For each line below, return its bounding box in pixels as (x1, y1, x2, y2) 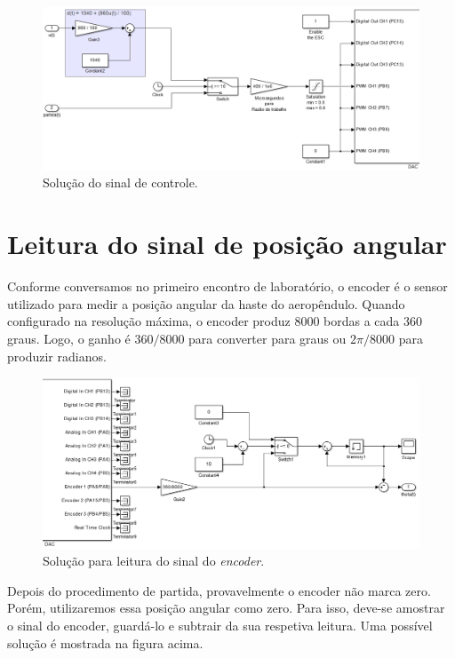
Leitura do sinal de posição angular (7, 226, 447, 262)
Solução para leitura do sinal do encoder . (43, 551, 265, 570)
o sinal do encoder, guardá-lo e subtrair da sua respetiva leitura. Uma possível (7, 616, 433, 635)
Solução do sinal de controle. (43, 173, 198, 192)
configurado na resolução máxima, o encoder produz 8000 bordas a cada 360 (7, 312, 423, 330)
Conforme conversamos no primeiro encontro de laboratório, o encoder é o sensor (7, 277, 448, 296)
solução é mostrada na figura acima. (7, 633, 204, 652)
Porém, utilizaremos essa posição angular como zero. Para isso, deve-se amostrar (7, 599, 445, 617)
